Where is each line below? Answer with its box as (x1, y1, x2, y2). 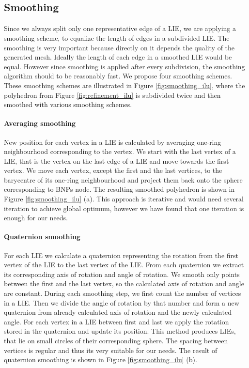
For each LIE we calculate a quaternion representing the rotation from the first (4, 250, 239, 260)
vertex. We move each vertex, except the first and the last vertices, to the (4, 165, 222, 175)
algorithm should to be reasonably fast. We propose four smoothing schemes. (4, 71, 232, 81)
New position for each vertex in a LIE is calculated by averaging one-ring (4, 137, 221, 147)
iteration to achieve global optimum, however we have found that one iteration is (4, 203, 244, 213)
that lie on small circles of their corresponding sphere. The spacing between (4, 336, 228, 345)
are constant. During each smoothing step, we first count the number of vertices (4, 288, 241, 298)
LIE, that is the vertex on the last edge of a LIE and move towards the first (4, 155, 229, 166)
